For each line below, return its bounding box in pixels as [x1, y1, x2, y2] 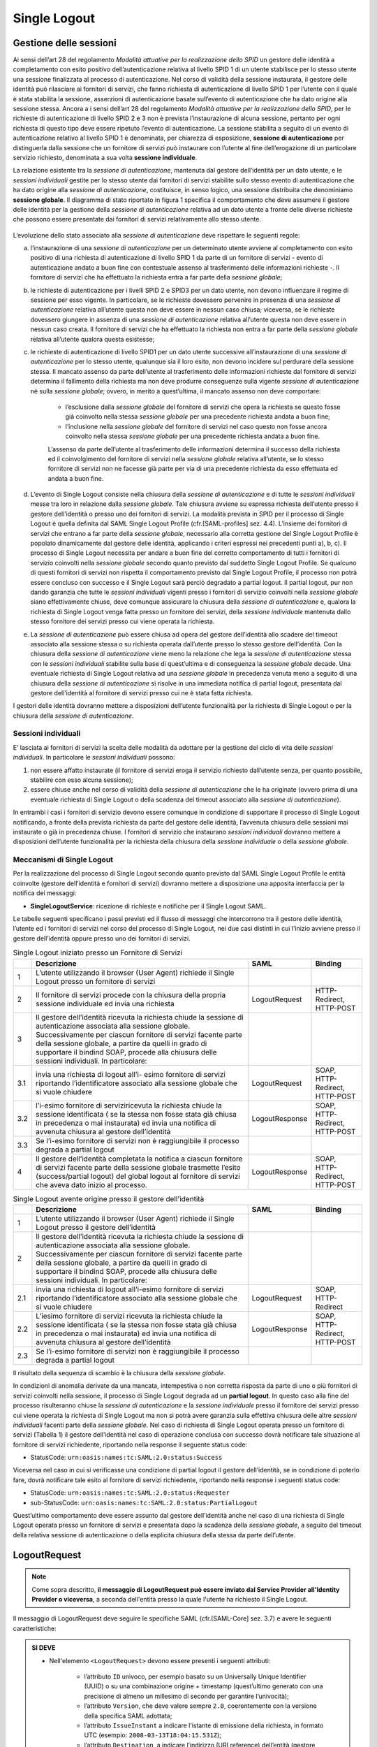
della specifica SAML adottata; [84, 1711, 172, 1720]
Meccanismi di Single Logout [13, 855, 114, 864]
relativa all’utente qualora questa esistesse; [30, 335, 155, 343]
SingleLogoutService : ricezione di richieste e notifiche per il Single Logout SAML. [30, 901, 267, 910]
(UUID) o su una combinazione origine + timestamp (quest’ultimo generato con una [84, 1682, 324, 1690]
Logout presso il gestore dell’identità [36, 1222, 156, 1232]
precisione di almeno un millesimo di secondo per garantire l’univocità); [84, 1692, 289, 1700]
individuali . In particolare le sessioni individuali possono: [13, 753, 175, 762]
